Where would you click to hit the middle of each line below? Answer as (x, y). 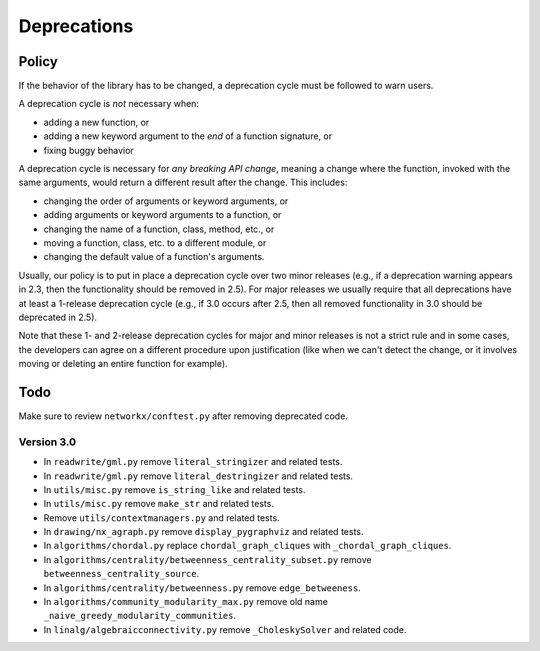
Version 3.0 (47, 442)
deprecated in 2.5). (58, 317)
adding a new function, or (96, 122)
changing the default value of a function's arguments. (154, 257)
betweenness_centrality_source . (121, 574)
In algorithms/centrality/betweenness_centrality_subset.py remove (207, 559)
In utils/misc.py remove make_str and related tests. (159, 504)
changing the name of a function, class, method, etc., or (159, 229)
